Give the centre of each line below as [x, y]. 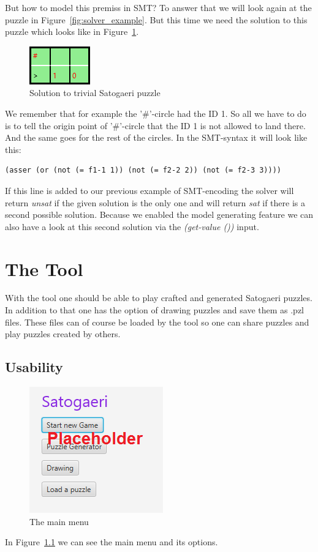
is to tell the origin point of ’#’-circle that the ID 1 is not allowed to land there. [155, 125]
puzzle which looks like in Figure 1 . [72, 32]
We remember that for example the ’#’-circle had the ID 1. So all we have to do [156, 113]
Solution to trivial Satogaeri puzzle [95, 93]
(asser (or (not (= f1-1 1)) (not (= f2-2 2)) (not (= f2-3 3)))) [143, 170]
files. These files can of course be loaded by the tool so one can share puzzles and [157, 322]
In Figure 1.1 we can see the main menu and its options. [112, 542]
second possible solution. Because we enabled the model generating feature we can [159, 214]
